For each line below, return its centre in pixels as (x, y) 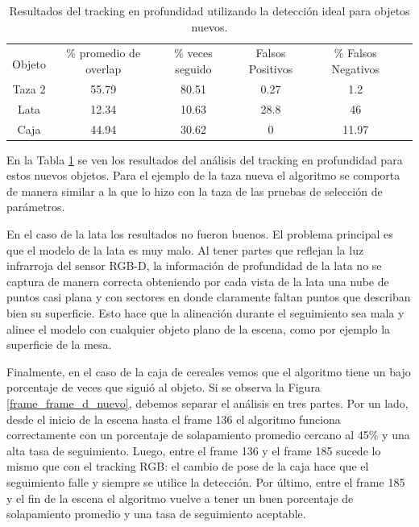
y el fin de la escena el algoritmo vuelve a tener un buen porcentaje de (180, 498)
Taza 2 (29, 88)
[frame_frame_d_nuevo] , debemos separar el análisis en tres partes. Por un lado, (207, 403)
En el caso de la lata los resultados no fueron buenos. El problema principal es (200, 234)
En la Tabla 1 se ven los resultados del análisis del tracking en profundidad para (205, 159)
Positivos (271, 69)
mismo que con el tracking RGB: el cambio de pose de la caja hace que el (188, 466)
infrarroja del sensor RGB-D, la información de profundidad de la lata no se (194, 266)
